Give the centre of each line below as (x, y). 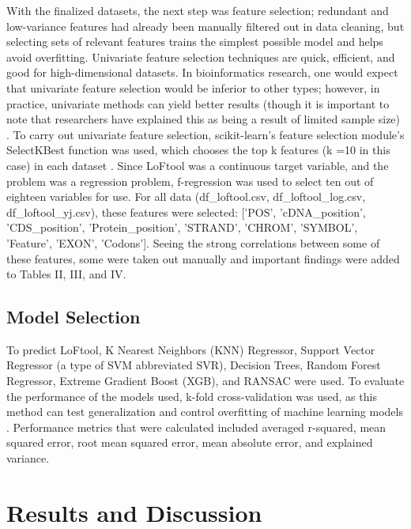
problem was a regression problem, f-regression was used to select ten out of (190, 181)
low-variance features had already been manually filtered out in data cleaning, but (205, 26)
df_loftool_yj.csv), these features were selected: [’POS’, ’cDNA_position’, (186, 212)
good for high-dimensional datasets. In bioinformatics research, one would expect (202, 72)
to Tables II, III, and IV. (66, 274)
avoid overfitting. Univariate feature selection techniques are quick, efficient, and (201, 57)
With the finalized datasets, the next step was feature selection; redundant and (198, 10)
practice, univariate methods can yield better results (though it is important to (198, 103)
